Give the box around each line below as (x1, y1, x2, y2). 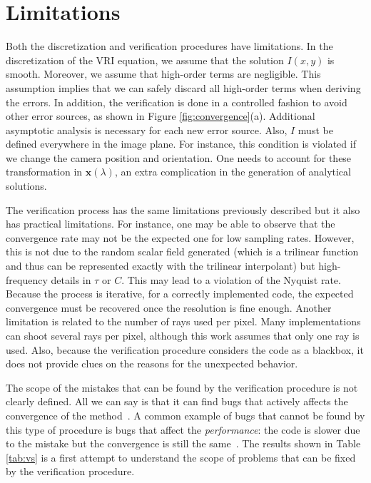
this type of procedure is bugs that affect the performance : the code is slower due (6, 422, 360, 437)
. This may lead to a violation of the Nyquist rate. (121, 272, 341, 287)
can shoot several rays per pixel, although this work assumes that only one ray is (6, 328, 360, 342)
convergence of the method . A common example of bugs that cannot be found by (6, 407, 365, 422)
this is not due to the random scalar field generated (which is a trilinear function (6, 244, 359, 259)
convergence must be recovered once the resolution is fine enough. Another (6, 300, 332, 315)
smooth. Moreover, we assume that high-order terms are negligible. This (6, 66, 321, 81)
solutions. (6, 178, 47, 193)
